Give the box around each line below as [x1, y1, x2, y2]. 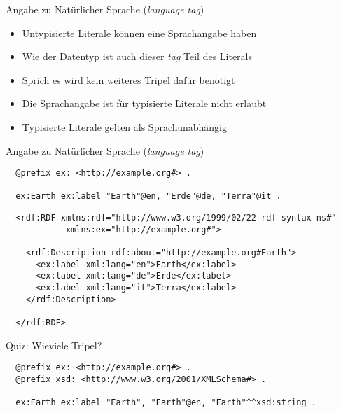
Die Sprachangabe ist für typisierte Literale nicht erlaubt [22, 96, 267, 111]
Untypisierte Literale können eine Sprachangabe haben [22, 25, 257, 40]
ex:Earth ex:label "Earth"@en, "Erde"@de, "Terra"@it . [15, 191, 281, 202]
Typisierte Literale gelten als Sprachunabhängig [22, 119, 227, 134]
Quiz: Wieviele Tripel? [6, 337, 102, 352]
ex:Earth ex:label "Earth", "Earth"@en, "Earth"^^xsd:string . [15, 398, 316, 408]
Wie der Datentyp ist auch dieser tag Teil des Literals [22, 49, 253, 64]
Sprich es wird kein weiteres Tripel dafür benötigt [22, 72, 235, 87]
